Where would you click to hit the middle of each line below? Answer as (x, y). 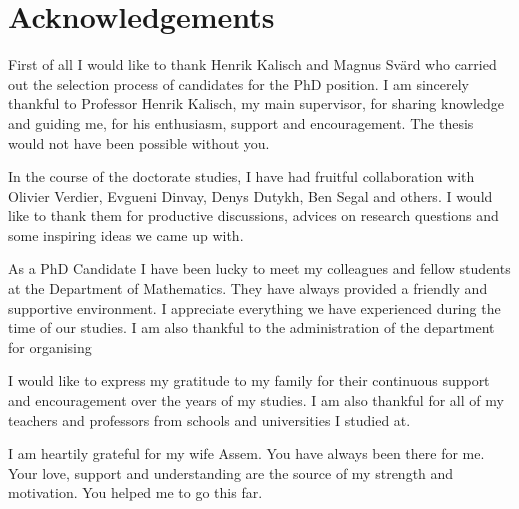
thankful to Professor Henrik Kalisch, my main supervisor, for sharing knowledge (256, 103)
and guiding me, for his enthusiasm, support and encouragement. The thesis (241, 122)
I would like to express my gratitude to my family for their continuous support (249, 380)
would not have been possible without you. (139, 142)
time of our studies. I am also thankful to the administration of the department (251, 327)
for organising (50, 346)
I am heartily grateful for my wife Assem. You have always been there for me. (246, 453)
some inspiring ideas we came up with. (126, 234)
